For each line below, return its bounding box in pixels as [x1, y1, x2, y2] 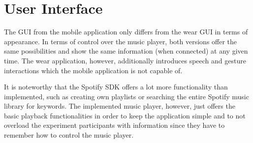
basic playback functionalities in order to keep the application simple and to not [4, 110, 246, 120]
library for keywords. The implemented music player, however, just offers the [4, 101, 235, 111]
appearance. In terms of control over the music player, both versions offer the [4, 36, 237, 46]
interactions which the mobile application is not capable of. [4, 65, 183, 75]
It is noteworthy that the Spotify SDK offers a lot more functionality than [4, 82, 228, 92]
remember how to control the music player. [4, 130, 134, 140]
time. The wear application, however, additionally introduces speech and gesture [4, 55, 246, 65]
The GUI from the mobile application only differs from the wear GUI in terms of [4, 27, 248, 37]
